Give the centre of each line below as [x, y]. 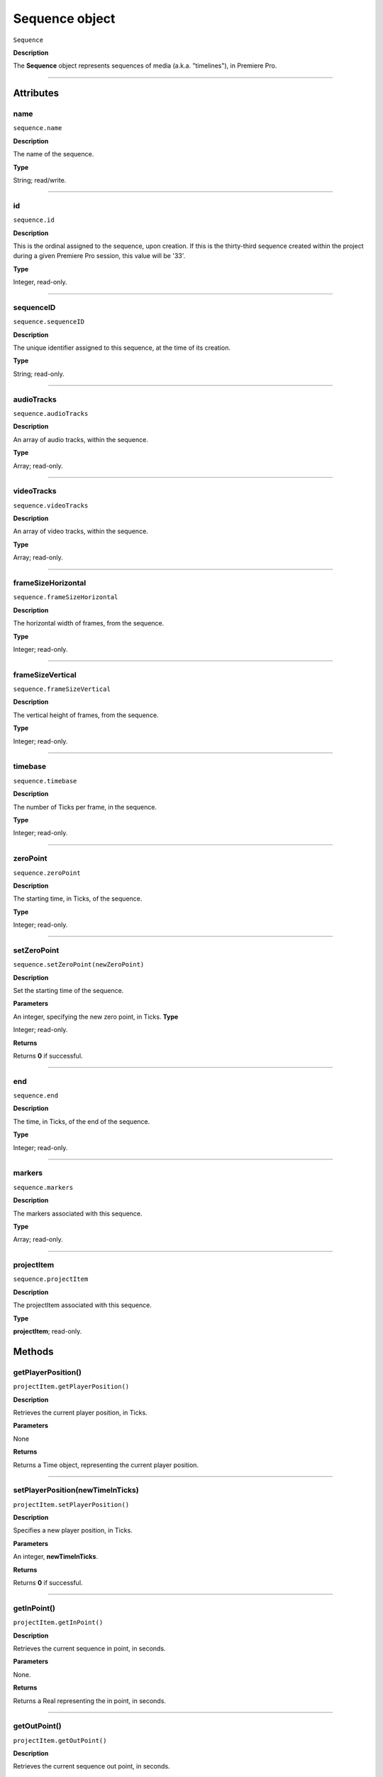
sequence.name [38, 128]
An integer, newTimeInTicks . [56, 1557]
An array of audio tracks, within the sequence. [81, 439]
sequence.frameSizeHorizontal [66, 597]
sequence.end [36, 1096]
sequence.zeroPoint [47, 873]
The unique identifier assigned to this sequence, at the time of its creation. [122, 348]
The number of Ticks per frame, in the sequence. [85, 807]
